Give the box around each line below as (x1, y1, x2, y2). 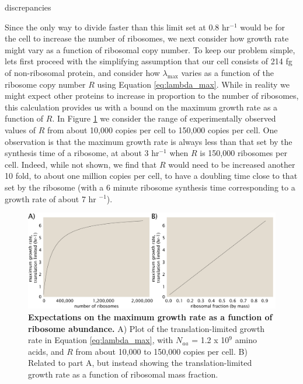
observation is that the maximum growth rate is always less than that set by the (5, 135, 292, 147)
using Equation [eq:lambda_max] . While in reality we (97, 78, 290, 90)
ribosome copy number (5, 78, 86, 90)
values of (5, 123, 36, 136)
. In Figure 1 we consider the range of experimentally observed (52, 112, 276, 124)
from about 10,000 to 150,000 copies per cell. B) (75, 345, 248, 357)
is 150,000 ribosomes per (200, 147, 287, 159)
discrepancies (5, 1, 51, 13)
